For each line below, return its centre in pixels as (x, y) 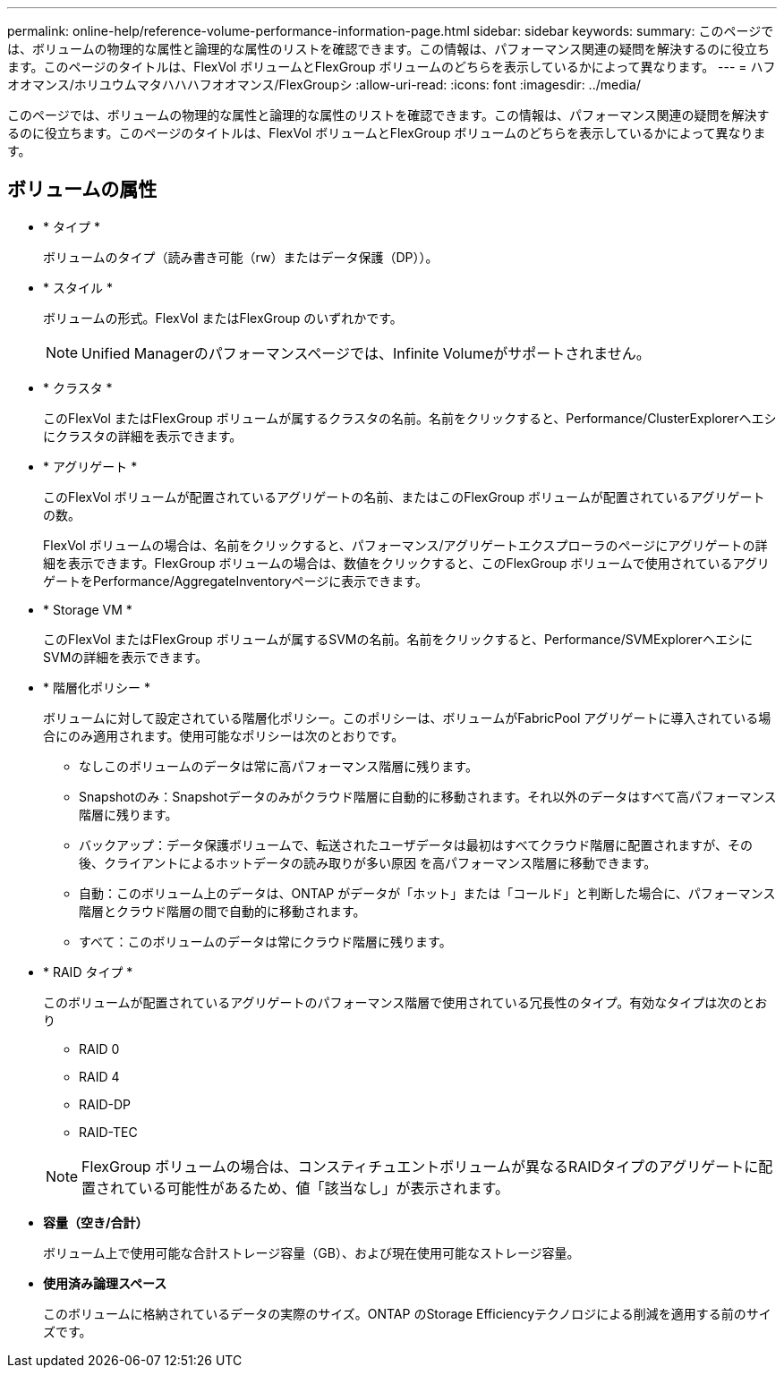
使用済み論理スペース (105, 1283)
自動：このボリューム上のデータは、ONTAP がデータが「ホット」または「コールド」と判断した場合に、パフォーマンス (427, 893)
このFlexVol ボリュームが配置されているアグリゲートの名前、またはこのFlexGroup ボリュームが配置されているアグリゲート (404, 497)
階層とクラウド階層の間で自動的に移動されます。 (222, 911)
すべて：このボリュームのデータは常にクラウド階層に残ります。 (265, 941)
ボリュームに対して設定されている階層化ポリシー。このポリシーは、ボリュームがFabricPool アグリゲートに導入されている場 (407, 717)
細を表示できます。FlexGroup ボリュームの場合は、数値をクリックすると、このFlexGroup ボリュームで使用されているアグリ (406, 563)
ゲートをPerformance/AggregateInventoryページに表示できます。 (235, 581)
